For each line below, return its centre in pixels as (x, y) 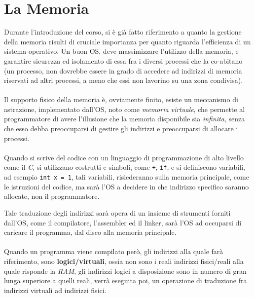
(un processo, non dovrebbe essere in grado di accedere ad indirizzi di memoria (123, 70)
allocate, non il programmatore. (52, 196)
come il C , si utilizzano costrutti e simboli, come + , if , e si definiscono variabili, (125, 167)
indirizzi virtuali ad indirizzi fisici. (55, 290)
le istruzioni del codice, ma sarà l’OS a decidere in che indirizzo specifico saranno (127, 186)
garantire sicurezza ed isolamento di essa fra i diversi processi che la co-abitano (123, 60)
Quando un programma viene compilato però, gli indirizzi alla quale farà (114, 251)
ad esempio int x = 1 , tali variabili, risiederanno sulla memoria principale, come (127, 177)
